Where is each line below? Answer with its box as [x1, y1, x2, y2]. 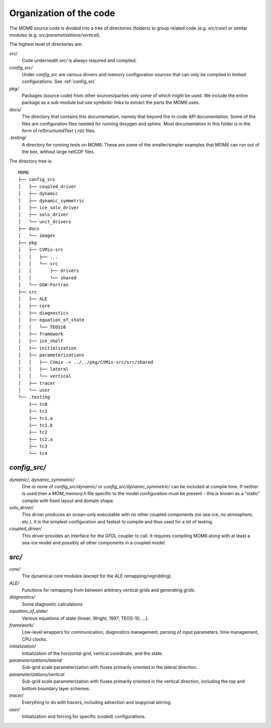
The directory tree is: [9, 158, 53, 164]
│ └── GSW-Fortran [18, 282, 69, 288]
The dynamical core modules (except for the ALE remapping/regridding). [22, 573, 173, 579]
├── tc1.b [28, 422, 53, 428]
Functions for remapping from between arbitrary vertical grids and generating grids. [22, 587, 196, 593]
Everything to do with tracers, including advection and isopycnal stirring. [22, 699, 172, 705]
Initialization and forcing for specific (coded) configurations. [22, 713, 146, 719]
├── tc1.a [28, 415, 53, 421]
